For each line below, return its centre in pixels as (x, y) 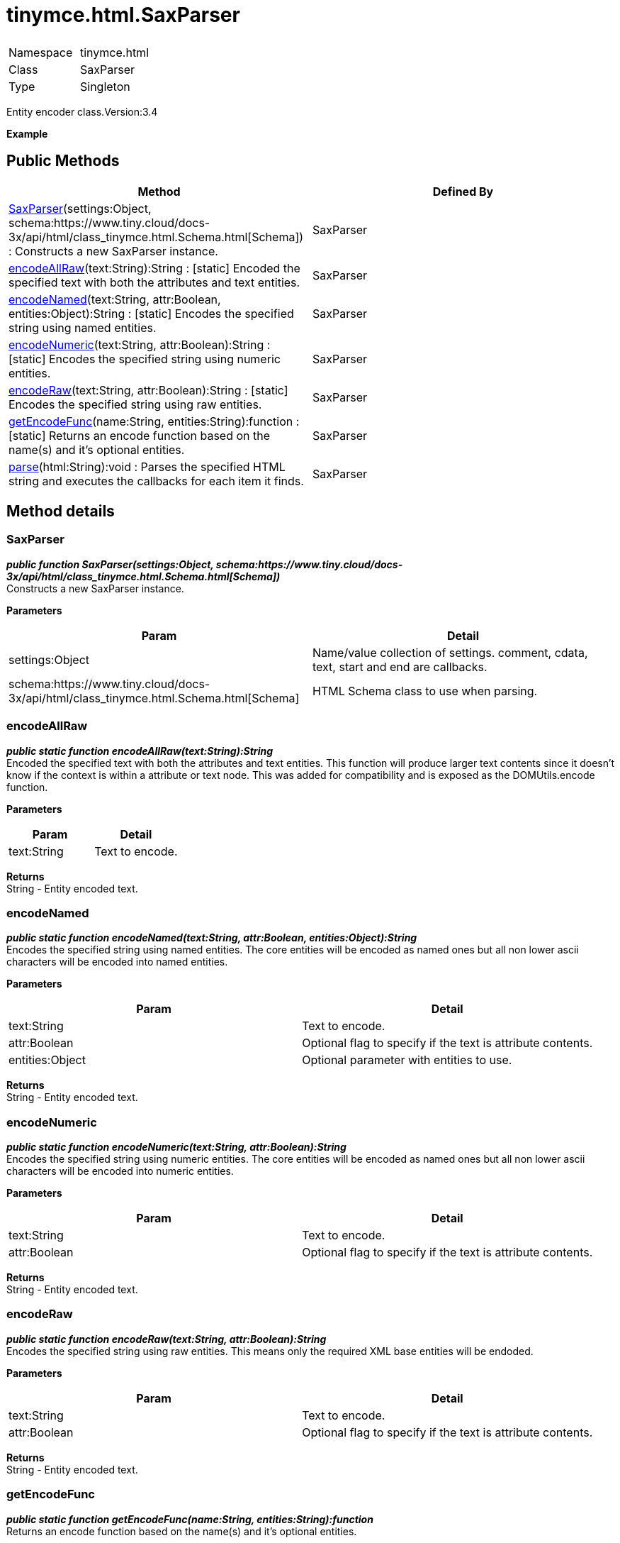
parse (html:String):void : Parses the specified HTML (147, 466)
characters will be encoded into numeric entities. (120, 1171)
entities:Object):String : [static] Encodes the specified (151, 313)
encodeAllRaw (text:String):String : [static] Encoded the (154, 268)
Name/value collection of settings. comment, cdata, (450, 652)
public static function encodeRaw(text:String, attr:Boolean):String (167, 1339)
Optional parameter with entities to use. (407, 1060)
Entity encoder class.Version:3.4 (82, 111)
